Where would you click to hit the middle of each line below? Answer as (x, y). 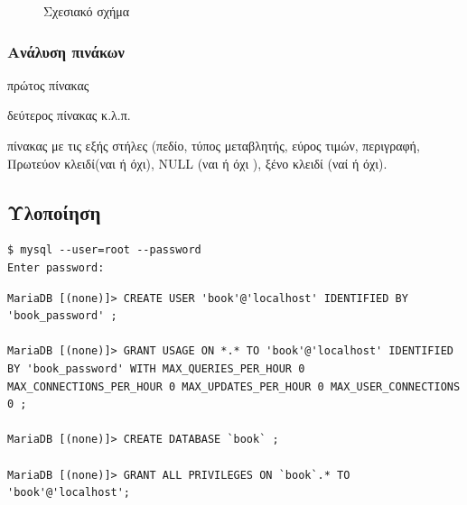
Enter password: (56, 267)
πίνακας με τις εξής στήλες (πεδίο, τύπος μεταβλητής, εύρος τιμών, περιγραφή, (214, 145)
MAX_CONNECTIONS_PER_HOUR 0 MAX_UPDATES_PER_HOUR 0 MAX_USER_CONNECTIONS (234, 386)
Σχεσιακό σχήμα (87, 11)
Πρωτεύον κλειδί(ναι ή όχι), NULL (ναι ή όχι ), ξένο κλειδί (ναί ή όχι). (197, 163)
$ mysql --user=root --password (104, 250)
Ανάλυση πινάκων (66, 51)
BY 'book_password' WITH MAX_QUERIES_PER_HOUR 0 (156, 368)
